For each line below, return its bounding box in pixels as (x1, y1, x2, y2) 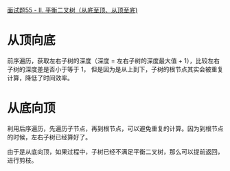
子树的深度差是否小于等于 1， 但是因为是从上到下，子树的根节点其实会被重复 (7, 65, 224, 73)
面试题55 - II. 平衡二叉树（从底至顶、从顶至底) (7, 6, 138, 14)
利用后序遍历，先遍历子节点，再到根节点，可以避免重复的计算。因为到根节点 (7, 124, 224, 133)
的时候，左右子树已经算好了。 (7, 133, 91, 141)
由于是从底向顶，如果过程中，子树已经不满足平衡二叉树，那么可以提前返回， (7, 147, 224, 156)
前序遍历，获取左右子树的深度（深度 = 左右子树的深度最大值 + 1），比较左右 (7, 56, 220, 65)
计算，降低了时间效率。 (7, 73, 73, 82)
